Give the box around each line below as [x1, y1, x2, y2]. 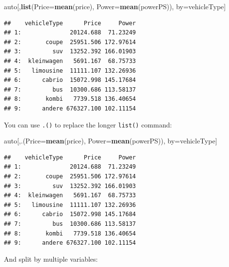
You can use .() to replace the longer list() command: [4, 119, 172, 129]
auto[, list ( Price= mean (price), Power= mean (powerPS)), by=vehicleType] [4, 1, 226, 11]
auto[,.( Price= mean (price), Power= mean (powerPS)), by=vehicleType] [4, 136, 217, 146]
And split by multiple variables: [4, 253, 98, 264]
